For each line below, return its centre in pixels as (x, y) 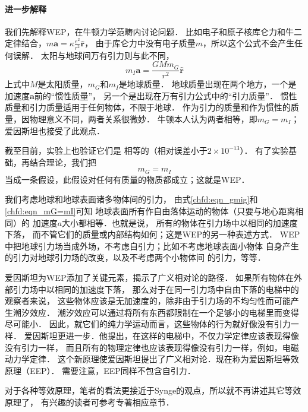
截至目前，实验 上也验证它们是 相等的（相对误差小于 (106, 150)
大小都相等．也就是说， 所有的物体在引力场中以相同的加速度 (180, 222)
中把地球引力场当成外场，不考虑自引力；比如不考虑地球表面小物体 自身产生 (152, 245)
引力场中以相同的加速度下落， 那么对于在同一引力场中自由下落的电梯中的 (156, 289)
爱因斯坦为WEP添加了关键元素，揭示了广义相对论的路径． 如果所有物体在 (150, 277)
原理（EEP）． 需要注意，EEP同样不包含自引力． (100, 370)
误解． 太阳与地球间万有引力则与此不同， (93, 55)
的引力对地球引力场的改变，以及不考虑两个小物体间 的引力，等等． (135, 257)
